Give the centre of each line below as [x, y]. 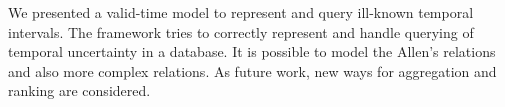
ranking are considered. [79, 90]
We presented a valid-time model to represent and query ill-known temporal [241, 12]
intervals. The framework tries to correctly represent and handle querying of [241, 31]
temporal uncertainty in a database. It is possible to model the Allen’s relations [252, 51]
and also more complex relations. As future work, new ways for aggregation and [252, 70]
